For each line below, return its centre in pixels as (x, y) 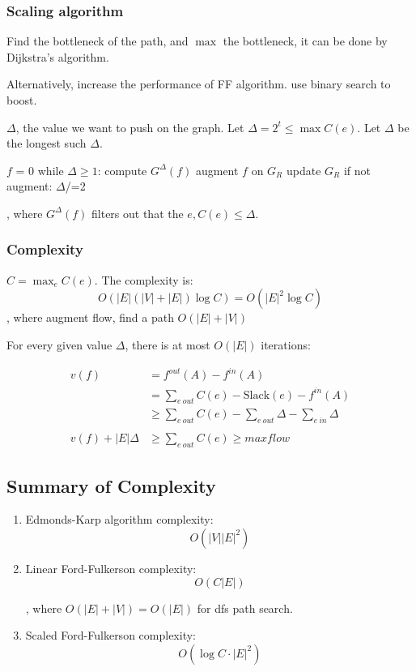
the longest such (47, 143)
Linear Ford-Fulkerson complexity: (111, 568)
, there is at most (168, 344)
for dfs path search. (245, 608)
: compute (122, 170)
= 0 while (40, 170)
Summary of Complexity (111, 485)
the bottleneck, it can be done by (305, 41)
